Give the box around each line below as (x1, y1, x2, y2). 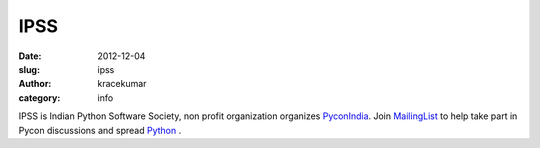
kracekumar (97, 78, 147, 90)
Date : (18, 50, 42, 62)
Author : (18, 78, 52, 90)
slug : (18, 63, 40, 75)
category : (18, 91, 61, 104)
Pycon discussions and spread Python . (18, 124, 182, 136)
